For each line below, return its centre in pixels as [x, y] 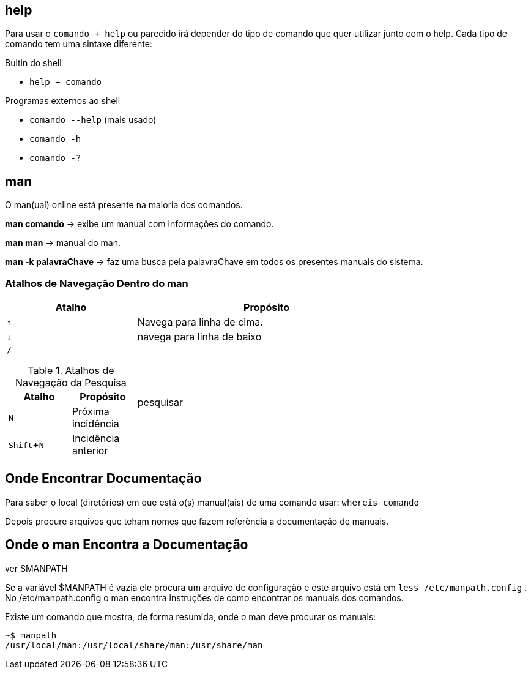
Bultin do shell [33, 63]
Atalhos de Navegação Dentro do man [97, 283]
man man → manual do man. [63, 243]
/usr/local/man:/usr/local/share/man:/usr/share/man [134, 645]
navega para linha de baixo [199, 337]
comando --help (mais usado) [93, 120]
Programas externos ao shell [63, 101]
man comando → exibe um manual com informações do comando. [139, 224]
